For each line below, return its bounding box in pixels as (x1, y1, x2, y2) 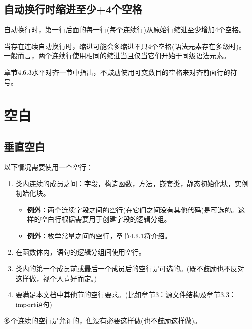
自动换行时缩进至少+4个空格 (4, 1, 142, 17)
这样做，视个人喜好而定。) (15, 273, 97, 283)
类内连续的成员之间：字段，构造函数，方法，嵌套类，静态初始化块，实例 (15, 178, 249, 188)
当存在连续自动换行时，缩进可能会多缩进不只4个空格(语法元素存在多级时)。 (4, 41, 246, 51)
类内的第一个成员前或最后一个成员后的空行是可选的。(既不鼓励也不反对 (15, 263, 245, 273)
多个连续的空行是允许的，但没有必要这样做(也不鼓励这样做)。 (4, 315, 201, 326)
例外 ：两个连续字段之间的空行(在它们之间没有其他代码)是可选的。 (27, 204, 238, 214)
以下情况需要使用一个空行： (4, 162, 93, 172)
